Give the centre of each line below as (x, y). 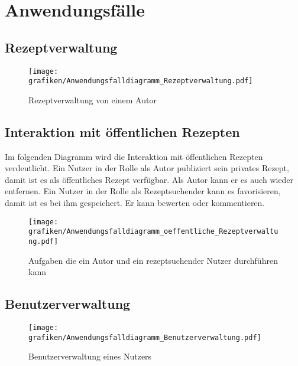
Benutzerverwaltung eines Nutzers (90, 356)
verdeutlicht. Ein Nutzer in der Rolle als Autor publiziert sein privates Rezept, (147, 168)
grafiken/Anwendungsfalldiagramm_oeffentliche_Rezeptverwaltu (153, 232)
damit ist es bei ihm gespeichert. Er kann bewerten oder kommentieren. (135, 203)
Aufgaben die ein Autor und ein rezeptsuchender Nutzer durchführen (153, 260)
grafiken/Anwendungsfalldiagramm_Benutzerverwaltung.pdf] (145, 337)
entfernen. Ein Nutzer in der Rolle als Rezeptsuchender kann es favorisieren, (143, 191)
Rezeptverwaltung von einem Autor (93, 99)
